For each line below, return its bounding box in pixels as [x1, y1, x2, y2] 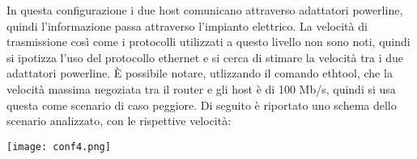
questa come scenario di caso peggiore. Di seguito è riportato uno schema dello [6, 96, 397, 113]
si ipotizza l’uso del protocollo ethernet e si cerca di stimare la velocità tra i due [6, 48, 404, 65]
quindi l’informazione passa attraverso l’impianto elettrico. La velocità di [6, 17, 368, 34]
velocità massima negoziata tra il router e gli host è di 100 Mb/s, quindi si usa [6, 80, 396, 97]
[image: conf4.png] [6, 140, 111, 153]
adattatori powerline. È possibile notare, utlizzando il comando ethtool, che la [6, 65, 393, 82]
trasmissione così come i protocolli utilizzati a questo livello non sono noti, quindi [6, 33, 411, 50]
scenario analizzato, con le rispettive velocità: [6, 112, 232, 129]
